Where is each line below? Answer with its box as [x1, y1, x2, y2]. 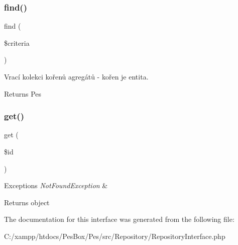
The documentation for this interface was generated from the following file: [4, 214, 234, 224]
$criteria [4, 37, 30, 48]
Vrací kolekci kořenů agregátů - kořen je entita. [4, 71, 149, 81]
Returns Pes [4, 88, 42, 99]
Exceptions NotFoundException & [4, 180, 108, 191]
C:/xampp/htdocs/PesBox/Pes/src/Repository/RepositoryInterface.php [4, 230, 225, 241]
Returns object [4, 197, 50, 207]
